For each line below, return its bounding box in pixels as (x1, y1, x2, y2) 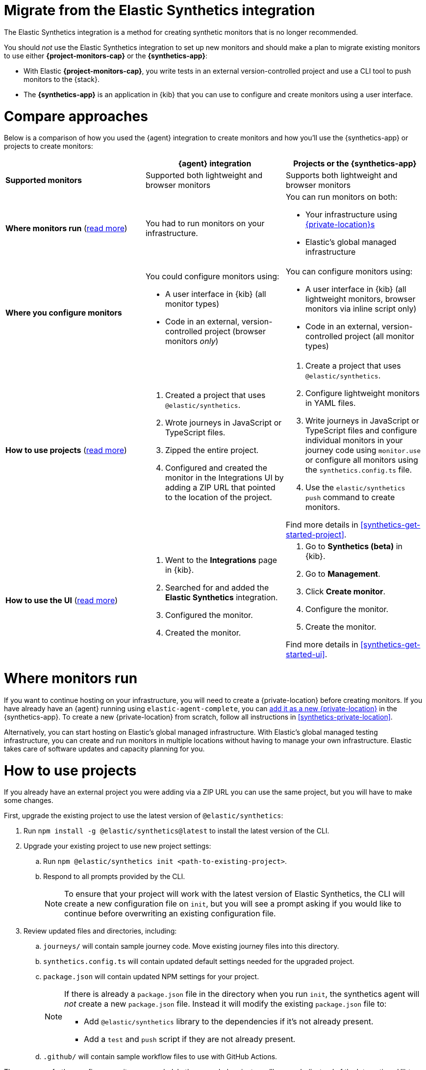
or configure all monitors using (305, 455, 418, 465)
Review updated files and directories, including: (24, 927, 177, 936)
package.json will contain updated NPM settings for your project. (43, 972, 259, 981)
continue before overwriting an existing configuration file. (64, 909, 276, 919)
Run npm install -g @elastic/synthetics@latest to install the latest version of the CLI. (24, 827, 329, 835)
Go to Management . (305, 569, 380, 579)
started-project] (285, 530, 345, 540)
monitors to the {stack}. (24, 75, 100, 83)
